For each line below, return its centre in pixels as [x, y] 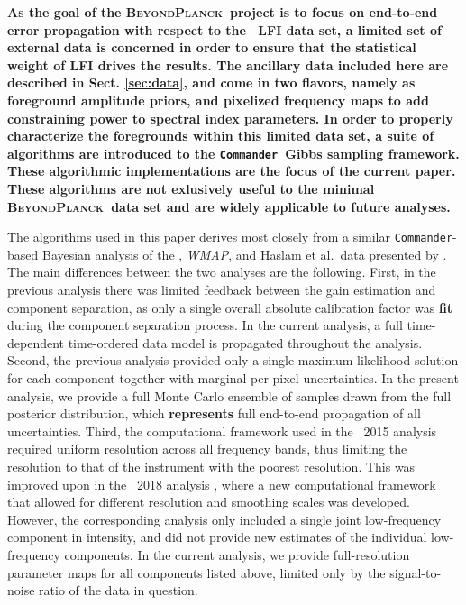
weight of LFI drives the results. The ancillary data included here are [228, 64]
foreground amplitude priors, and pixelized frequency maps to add [218, 100]
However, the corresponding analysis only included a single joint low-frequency [224, 519]
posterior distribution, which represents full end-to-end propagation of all [214, 413]
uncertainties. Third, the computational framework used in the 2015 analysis [222, 431]
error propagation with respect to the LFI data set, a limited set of [224, 29]
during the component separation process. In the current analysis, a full [205, 325]
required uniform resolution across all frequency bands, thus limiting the [207, 449]
